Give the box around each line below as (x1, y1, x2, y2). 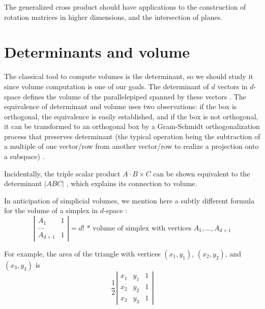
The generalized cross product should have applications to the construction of (4, 2, 246, 12)
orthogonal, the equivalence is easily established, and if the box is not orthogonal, (4, 111, 258, 121)
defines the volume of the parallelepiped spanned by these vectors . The (23, 91, 246, 101)
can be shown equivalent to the (153, 168, 250, 178)
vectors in (217, 81, 248, 91)
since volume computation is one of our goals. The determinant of (4, 81, 209, 91)
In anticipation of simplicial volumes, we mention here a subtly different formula (4, 195, 254, 205)
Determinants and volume (4, 41, 190, 62)
